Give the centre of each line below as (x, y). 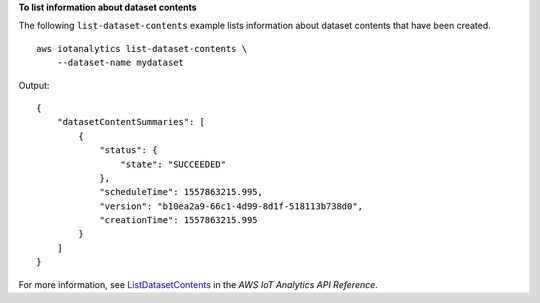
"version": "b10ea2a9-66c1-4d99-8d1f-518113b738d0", (231, 206)
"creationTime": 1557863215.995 (179, 220)
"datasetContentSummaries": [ (130, 122)
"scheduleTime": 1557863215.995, (181, 192)
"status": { (128, 150)
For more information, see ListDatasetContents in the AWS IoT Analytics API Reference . (198, 284)
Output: (34, 85)
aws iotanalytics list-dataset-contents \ (142, 48)
